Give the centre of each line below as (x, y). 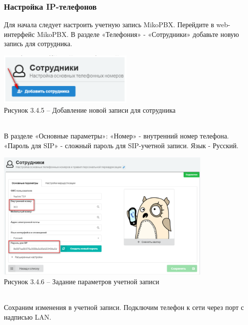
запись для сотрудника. (38, 43)
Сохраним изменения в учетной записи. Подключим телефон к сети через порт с (124, 307)
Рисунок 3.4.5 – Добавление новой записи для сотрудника (90, 110)
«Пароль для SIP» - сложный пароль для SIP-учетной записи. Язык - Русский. (121, 145)
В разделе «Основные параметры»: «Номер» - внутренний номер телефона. (116, 135)
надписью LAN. (28, 316)
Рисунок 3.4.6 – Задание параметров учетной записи (82, 281)
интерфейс (19, 34)
